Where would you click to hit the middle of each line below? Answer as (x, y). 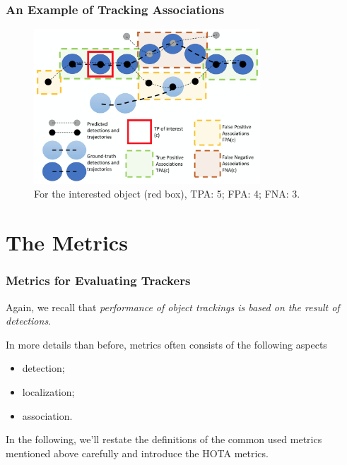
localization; (48, 392)
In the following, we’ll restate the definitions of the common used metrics (164, 439)
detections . (29, 321)
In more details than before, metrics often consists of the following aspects (166, 344)
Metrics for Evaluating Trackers (98, 280)
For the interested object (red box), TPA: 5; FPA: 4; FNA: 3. (167, 194)
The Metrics (67, 242)
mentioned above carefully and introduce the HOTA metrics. (137, 453)
